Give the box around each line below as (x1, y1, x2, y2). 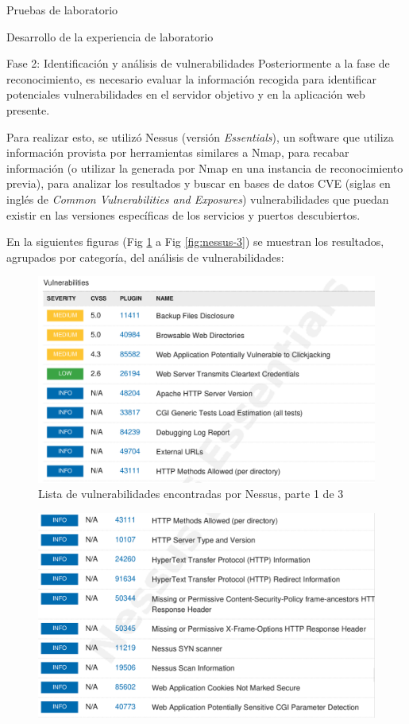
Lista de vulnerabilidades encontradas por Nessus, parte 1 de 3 (38, 485, 344, 502)
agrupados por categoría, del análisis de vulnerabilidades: (6, 248, 284, 265)
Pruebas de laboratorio (6, 2, 118, 18)
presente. (6, 101, 50, 118)
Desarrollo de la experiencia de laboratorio (6, 28, 214, 45)
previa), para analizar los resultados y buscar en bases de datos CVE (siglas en (6, 175, 391, 192)
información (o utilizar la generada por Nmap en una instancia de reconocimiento (6, 159, 403, 176)
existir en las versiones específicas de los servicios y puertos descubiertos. (6, 206, 361, 223)
